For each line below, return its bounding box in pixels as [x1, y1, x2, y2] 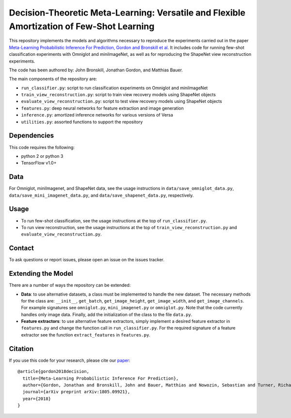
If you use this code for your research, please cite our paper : [9, 357, 130, 363]
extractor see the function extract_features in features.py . [21, 332, 150, 337]
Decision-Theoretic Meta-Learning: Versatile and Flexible [9, 7, 246, 18]
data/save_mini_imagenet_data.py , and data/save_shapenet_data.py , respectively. [9, 192, 194, 198]
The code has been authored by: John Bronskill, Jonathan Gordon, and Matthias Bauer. [9, 67, 183, 73]
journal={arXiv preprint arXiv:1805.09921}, [22, 389, 130, 395]
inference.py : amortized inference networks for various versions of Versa [21, 112, 173, 118]
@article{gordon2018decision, [17, 369, 90, 374]
